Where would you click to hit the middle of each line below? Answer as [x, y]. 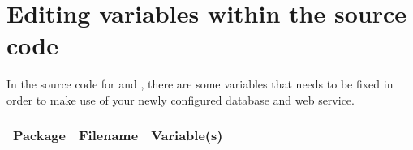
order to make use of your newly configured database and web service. [181, 99]
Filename [108, 135]
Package [39, 135]
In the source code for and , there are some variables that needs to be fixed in [200, 84]
